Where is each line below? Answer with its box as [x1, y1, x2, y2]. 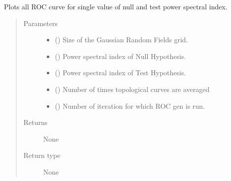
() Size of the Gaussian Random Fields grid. [55, 34, 188, 45]
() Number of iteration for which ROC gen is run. [55, 100, 205, 111]
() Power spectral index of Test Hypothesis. [55, 67, 186, 78]
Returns [23, 117, 48, 127]
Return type [23, 150, 61, 160]
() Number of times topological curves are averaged [55, 84, 210, 94]
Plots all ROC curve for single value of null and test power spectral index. [4, 1, 228, 11]
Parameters [23, 18, 58, 28]
